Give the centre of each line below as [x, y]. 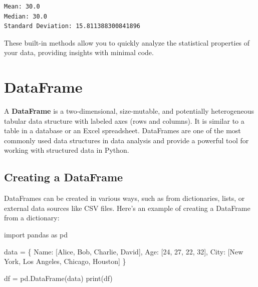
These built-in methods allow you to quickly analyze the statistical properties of [127, 42]
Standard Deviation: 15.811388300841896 [72, 26]
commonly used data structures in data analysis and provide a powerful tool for [126, 140]
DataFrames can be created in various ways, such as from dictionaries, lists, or [124, 198]
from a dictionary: [32, 218]
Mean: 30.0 [22, 7]
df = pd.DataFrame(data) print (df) [58, 278]
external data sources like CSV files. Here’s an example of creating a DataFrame [127, 208]
